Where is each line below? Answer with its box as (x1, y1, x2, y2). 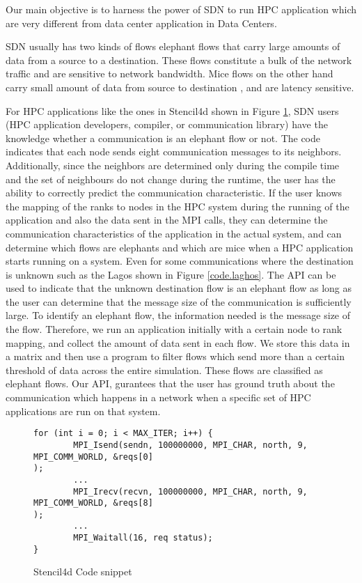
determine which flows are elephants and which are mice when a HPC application (6, 240, 354, 254)
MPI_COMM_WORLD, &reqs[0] (33, 451, 153, 462)
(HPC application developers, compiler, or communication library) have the (6, 117, 328, 132)
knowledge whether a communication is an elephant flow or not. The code (6, 130, 321, 145)
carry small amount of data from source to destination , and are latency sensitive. (6, 79, 354, 94)
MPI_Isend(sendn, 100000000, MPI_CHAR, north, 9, (73, 440, 308, 450)
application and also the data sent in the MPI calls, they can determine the (6, 212, 328, 227)
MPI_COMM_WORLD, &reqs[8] (33, 498, 153, 508)
